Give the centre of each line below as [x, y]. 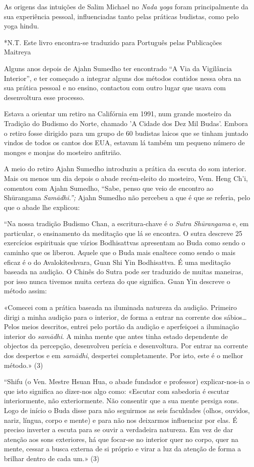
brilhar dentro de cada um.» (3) [52, 458]
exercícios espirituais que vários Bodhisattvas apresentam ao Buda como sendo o [125, 243]
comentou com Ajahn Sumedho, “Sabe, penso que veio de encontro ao [109, 188]
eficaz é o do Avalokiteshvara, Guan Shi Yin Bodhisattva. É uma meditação [117, 262]
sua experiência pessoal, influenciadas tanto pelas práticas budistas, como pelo [121, 16]
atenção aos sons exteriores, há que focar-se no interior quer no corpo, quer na [121, 439]
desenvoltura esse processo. [44, 97]
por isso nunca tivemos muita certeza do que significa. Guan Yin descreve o [117, 281]
